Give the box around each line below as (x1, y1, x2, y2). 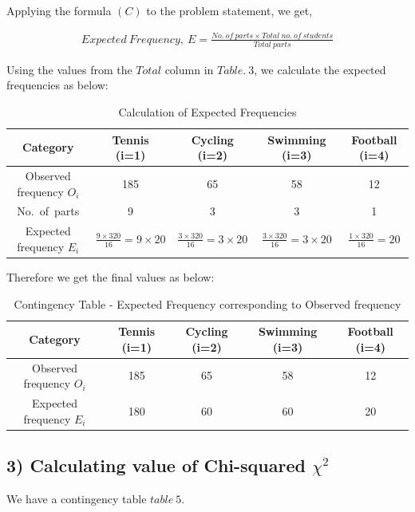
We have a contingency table (6, 490, 147, 506)
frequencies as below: (6, 77, 109, 93)
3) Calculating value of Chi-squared (6, 453, 306, 478)
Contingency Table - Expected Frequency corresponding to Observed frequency (14, 295, 401, 312)
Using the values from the (6, 61, 132, 77)
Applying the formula (6, 2, 112, 18)
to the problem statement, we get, (146, 2, 313, 18)
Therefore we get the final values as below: (6, 268, 215, 285)
